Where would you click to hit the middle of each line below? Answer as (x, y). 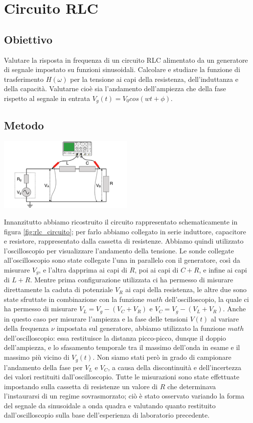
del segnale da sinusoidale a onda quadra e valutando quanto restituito (110, 405)
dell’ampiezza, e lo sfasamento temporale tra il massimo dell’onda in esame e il (122, 347)
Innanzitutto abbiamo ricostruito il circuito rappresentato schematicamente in (121, 222)
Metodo (24, 125)
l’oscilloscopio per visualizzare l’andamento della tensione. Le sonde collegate (119, 250)
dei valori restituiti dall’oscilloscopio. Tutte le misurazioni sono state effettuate (122, 377)
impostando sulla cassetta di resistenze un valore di (81, 386)
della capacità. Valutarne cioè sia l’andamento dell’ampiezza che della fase (115, 88)
